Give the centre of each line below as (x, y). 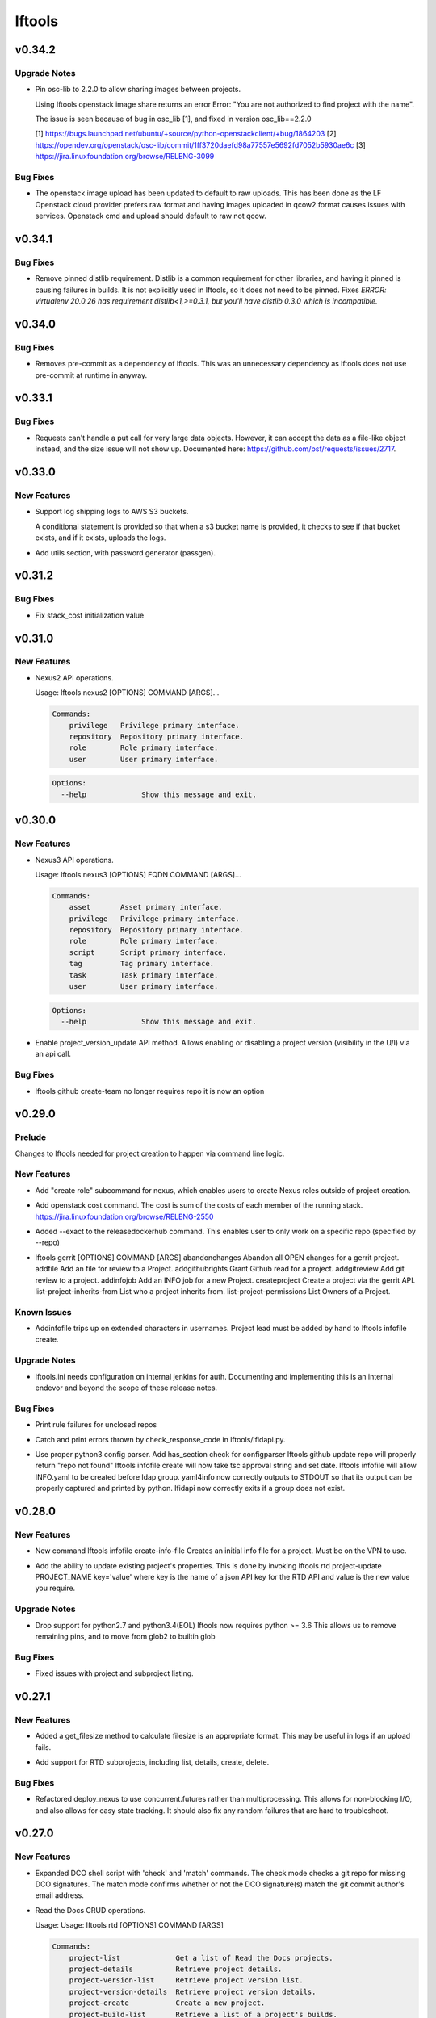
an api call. (53, 1054)
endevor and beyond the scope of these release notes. (126, 1388)
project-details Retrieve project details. (176, 1969)
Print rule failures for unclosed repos (96, 1425)
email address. (60, 1895)
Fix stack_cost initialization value (90, 615)
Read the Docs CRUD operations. (90, 1910)
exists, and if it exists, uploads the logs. (101, 538)
